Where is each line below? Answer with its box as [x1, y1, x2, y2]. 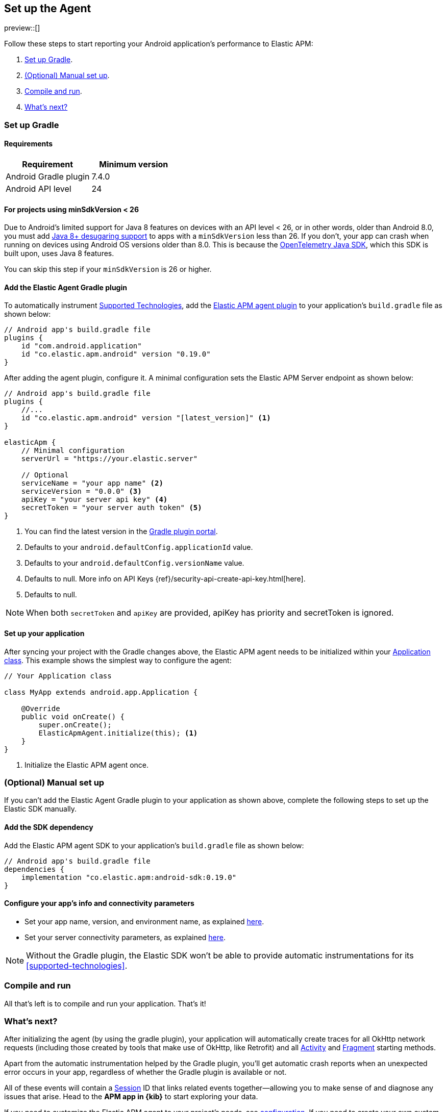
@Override [21, 704, 60, 713]
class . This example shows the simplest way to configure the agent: [4, 655, 232, 665]
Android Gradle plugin [6, 171, 90, 182]
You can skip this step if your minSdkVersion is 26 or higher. [4, 265, 212, 274]
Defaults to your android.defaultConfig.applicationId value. [24, 543, 253, 552]
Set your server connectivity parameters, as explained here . [24, 932, 226, 942]
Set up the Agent [4, 2, 91, 15]
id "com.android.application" [21, 342, 142, 350]
